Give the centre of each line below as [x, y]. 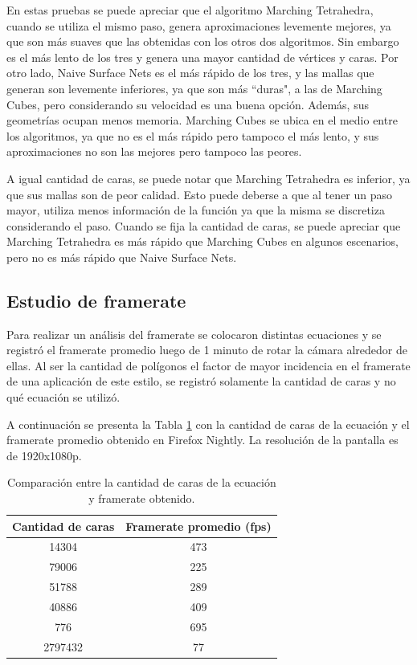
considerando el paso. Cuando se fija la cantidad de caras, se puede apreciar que [204, 225]
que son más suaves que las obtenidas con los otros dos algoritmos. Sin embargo [203, 41]
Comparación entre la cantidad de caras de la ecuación [142, 482]
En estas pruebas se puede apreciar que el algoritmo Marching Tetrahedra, [190, 10]
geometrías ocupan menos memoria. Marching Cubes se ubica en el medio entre [202, 120]
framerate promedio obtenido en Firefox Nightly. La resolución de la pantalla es [202, 440]
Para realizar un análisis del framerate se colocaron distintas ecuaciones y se [194, 334]
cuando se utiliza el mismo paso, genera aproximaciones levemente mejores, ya [199, 25]
